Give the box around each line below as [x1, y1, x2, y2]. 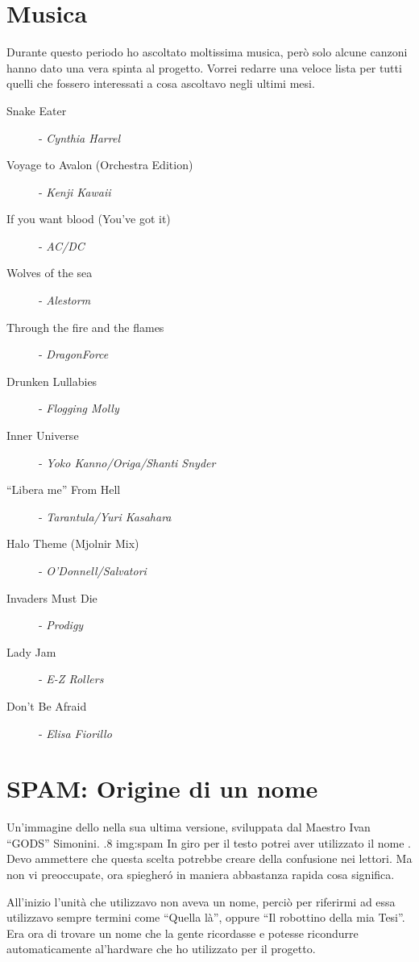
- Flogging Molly [39, 400, 119, 417]
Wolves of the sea [6, 264, 93, 281]
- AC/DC [39, 237, 85, 254]
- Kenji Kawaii [39, 183, 111, 200]
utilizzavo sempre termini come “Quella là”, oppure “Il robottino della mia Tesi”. [6, 909, 405, 926]
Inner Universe [6, 427, 79, 444]
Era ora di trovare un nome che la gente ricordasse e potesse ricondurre [6, 924, 359, 941]
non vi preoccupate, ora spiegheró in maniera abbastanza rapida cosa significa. [6, 866, 395, 883]
